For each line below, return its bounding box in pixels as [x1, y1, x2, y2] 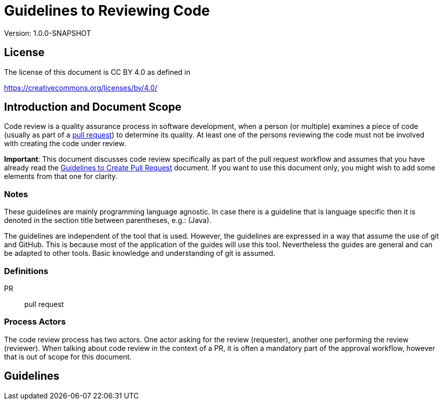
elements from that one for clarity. [4, 172, 118, 181]
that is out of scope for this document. [4, 352, 132, 361]
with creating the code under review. [4, 139, 126, 148]
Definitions [4, 265, 49, 276]
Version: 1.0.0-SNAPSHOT [4, 28, 91, 37]
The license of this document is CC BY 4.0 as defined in [4, 67, 191, 76]
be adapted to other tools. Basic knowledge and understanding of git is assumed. [4, 249, 275, 258]
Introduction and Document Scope [4, 101, 181, 114]
